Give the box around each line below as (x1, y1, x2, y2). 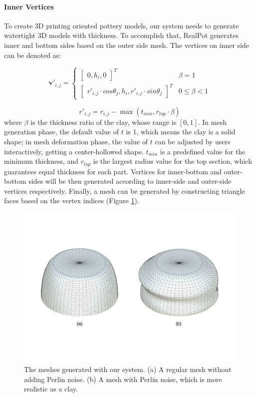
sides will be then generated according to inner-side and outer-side (28, 176, 232, 186)
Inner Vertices (4, 1, 54, 11)
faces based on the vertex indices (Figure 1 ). (4, 195, 139, 206)
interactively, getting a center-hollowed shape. (4, 146, 144, 156)
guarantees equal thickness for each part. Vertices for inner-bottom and (4, 166, 222, 176)
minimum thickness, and (4, 156, 79, 166)
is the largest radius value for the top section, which (93, 156, 252, 166)
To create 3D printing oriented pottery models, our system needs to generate (4, 20, 239, 30)
